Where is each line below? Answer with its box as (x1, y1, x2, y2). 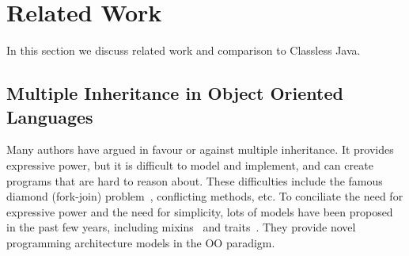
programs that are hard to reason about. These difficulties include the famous (6, 172, 383, 189)
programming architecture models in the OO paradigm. (6, 234, 275, 250)
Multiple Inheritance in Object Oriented (6, 81, 343, 105)
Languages (6, 104, 93, 128)
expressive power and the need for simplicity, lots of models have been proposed (6, 203, 393, 220)
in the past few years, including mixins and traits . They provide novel (6, 219, 356, 235)
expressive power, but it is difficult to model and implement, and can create (6, 156, 373, 173)
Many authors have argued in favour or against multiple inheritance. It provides (6, 141, 394, 158)
